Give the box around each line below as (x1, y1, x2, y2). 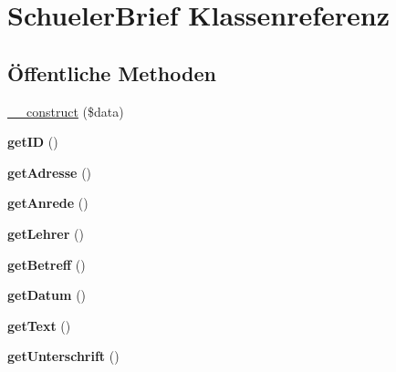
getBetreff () (7, 254, 86, 274)
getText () (7, 315, 71, 335)
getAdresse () (7, 162, 92, 181)
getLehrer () (7, 223, 84, 243)
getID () (7, 132, 58, 151)
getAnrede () (7, 193, 89, 212)
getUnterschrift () (7, 346, 120, 366)
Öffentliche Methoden (7, 58, 216, 87)
